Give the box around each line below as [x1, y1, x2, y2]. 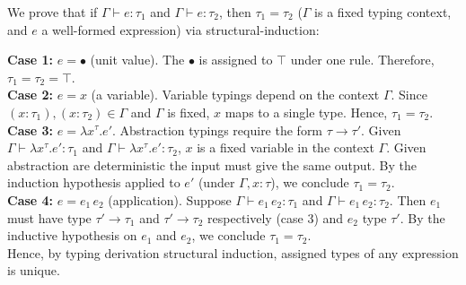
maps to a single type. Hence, [224, 102, 388, 121]
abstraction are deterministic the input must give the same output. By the [7, 155, 417, 174]
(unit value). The [90, 50, 185, 69]
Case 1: [7, 50, 54, 69]
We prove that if [7, 3, 98, 21]
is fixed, [167, 102, 210, 121]
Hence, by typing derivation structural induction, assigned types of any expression [7, 243, 459, 262]
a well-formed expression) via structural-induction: [41, 20, 320, 39]
